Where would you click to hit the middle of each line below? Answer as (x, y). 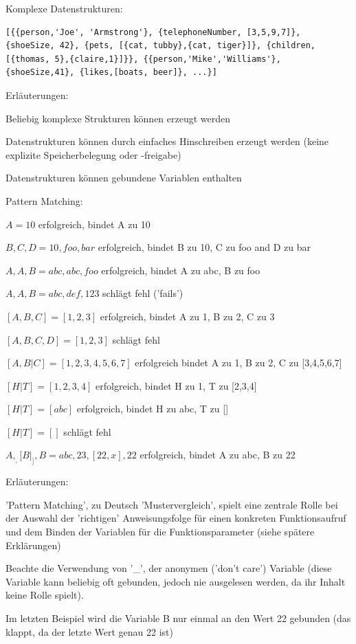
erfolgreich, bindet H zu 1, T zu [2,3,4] (176, 385)
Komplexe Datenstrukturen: (64, 8)
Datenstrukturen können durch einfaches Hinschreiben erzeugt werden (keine (167, 141)
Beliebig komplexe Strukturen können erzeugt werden (118, 118)
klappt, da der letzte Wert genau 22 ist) (89, 631)
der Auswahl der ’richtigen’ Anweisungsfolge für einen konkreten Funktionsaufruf (176, 518)
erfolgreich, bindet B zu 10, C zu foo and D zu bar (204, 247)
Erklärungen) (33, 545)
